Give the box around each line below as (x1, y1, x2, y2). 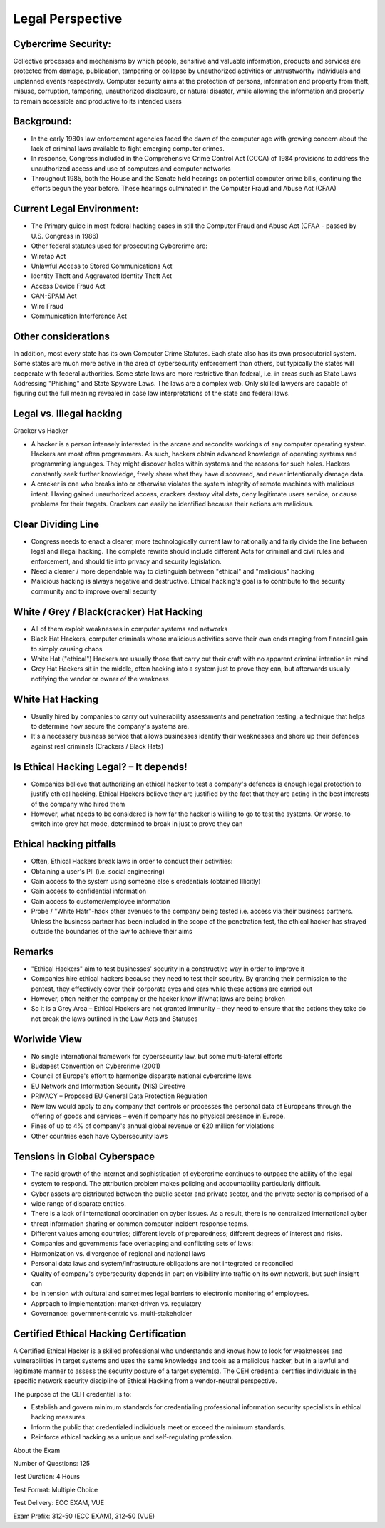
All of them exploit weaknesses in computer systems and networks (31, 624, 228, 633)
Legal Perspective (13, 11, 123, 26)
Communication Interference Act (31, 311, 128, 320)
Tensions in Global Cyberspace (13, 1150, 155, 1162)
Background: (13, 115, 72, 128)
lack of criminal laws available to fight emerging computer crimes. (31, 144, 225, 153)
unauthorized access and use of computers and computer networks (31, 164, 231, 173)
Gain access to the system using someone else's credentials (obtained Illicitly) (31, 877, 261, 885)
